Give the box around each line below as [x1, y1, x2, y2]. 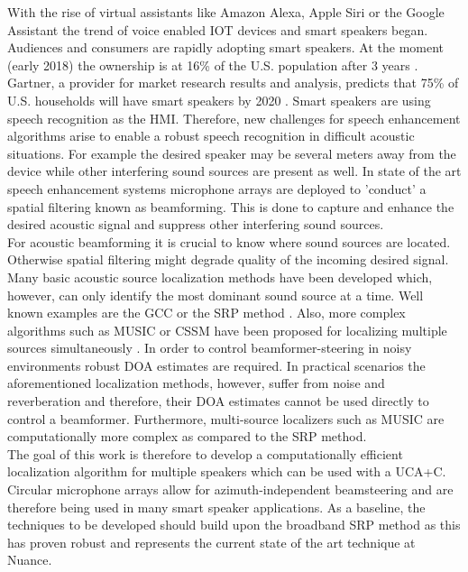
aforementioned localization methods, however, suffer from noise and [7, 374, 385, 392]
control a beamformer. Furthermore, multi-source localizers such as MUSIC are [7, 409, 445, 428]
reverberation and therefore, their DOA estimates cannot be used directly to [7, 392, 429, 411]
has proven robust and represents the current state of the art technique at [7, 532, 416, 551]
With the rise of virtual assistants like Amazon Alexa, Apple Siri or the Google [7, 3, 445, 21]
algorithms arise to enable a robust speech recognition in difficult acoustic [7, 126, 415, 145]
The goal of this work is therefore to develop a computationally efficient [7, 444, 403, 463]
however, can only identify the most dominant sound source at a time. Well [7, 285, 424, 304]
